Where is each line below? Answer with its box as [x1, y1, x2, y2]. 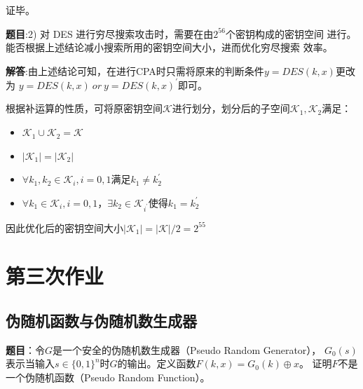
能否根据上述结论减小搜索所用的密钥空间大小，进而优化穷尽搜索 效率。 [6, 40, 333, 55]
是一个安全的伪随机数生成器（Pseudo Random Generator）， [53, 342, 322, 357]
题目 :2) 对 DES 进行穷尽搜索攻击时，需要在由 [6, 26, 214, 41]
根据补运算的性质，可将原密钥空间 [6, 101, 163, 116]
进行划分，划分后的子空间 [172, 101, 290, 116]
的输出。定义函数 [117, 356, 196, 371]
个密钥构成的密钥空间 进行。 [225, 26, 357, 41]
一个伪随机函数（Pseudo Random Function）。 [6, 369, 210, 384]
